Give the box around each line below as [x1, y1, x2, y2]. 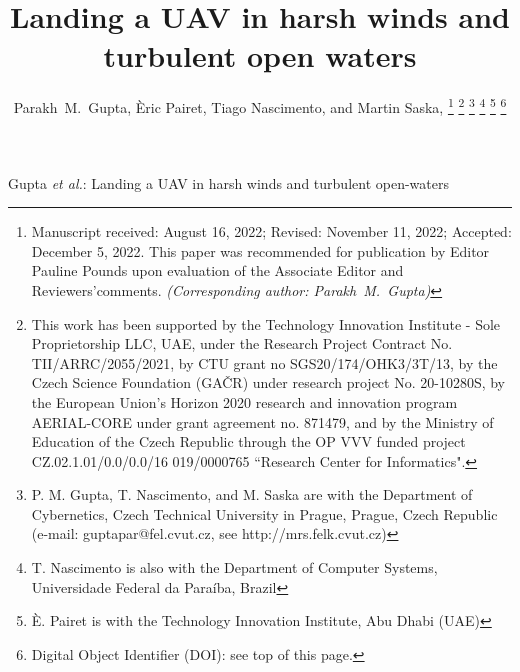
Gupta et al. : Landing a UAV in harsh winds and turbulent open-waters [8, 172, 449, 193]
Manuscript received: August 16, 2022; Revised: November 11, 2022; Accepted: [31, 221, 512, 242]
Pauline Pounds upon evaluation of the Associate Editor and [31, 260, 404, 281]
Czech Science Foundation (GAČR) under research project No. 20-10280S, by [31, 372, 506, 393]
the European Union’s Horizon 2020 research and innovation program [31, 391, 458, 412]
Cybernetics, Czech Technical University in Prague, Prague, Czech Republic [31, 503, 498, 524]
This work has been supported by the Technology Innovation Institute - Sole [31, 313, 501, 334]
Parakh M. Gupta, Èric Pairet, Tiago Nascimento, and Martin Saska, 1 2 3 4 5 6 [13, 94, 507, 117]
